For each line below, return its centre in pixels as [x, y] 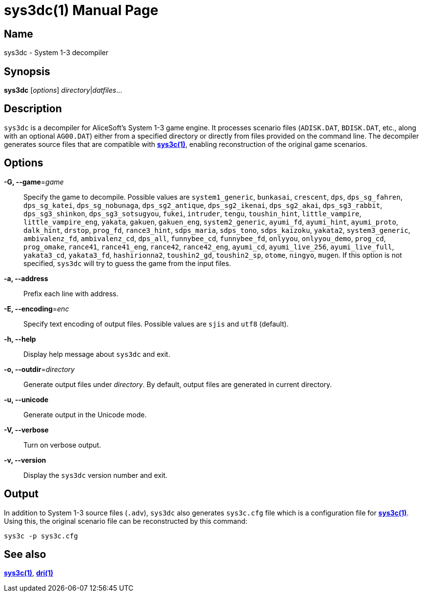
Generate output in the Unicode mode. [85, 414]
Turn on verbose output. [62, 445]
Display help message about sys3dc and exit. [97, 354]
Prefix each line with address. [71, 293]
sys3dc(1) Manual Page [81, 10]
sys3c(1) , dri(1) [29, 573]
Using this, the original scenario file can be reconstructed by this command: [126, 521]
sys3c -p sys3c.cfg [41, 536]
